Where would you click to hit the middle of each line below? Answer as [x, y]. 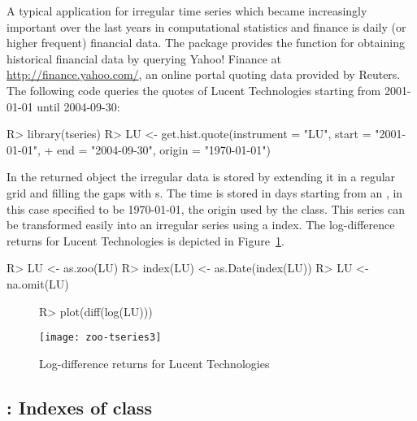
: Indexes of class [79, 407]
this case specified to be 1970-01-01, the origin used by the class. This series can [206, 208]
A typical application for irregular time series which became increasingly [187, 11]
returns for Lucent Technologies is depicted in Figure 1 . [146, 240]
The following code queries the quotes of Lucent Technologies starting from [194, 90]
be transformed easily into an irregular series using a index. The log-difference [201, 225]
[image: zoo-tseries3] [100, 338]
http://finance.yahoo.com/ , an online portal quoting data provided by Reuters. [204, 74]
